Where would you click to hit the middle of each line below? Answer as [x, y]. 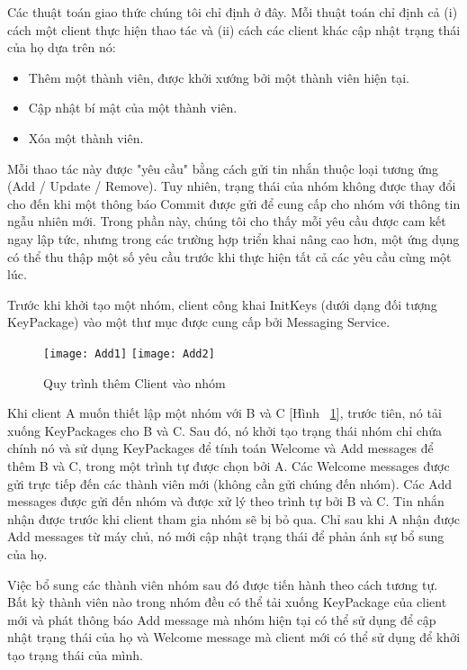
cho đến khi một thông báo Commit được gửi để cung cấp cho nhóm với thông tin [234, 203]
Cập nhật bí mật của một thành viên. [133, 108]
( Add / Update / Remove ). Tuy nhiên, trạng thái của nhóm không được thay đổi [232, 186]
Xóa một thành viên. [86, 137]
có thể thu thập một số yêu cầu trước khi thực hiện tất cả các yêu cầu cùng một [229, 256]
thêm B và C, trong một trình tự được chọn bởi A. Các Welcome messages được [229, 465]
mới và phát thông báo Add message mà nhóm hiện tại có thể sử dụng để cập [222, 619]
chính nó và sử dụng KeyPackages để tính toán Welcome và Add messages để [220, 448]
